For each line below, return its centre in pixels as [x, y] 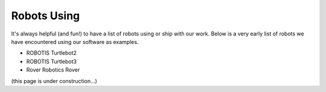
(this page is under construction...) [54, 81]
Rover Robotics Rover [53, 70]
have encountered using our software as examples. [75, 41]
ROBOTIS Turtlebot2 [51, 53]
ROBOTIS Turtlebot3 [51, 61]
